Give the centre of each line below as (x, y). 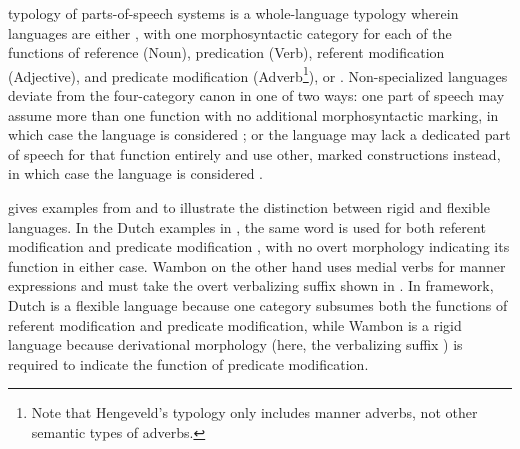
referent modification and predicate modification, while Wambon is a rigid (235, 324)
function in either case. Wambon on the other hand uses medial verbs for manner (257, 265)
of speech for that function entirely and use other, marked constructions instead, (254, 153)
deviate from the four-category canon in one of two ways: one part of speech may (256, 95)
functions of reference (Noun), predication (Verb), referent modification (226, 52)
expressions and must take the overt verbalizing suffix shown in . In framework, (251, 285)
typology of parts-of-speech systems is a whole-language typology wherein (233, 13)
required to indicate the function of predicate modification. (188, 363)
